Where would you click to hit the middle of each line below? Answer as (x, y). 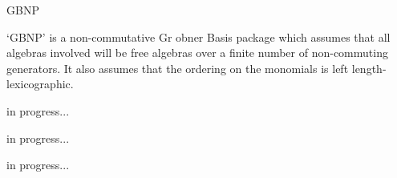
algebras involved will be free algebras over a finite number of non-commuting (197, 53)
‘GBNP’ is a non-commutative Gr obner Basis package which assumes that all (198, 36)
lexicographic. (40, 84)
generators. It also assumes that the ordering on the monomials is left (178, 68)
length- (369, 68)
